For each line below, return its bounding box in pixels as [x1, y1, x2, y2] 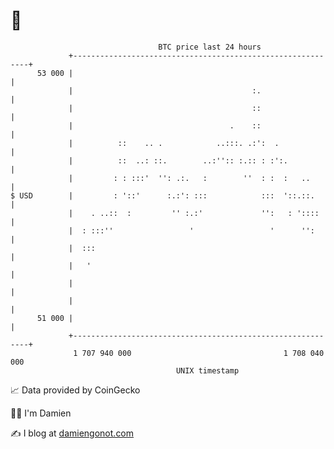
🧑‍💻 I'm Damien [10, 407, 72, 419]
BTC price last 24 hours [158, 42, 262, 52]
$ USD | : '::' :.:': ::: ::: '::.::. [10, 190, 315, 201]
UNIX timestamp [175, 365, 240, 376]
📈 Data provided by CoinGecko [10, 384, 141, 396]
